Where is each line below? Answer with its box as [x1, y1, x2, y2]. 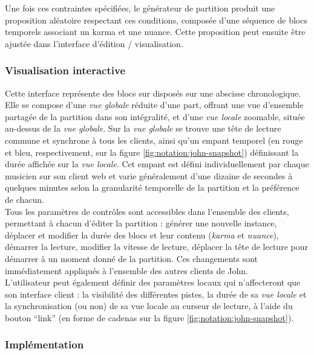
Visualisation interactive [5, 63, 126, 78]
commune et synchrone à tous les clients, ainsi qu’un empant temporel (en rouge [5, 133, 303, 146]
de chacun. [5, 193, 44, 205]
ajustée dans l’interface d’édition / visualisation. [5, 37, 183, 50]
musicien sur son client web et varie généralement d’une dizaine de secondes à [5, 169, 293, 182]
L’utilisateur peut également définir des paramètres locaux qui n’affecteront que [5, 276, 301, 289]
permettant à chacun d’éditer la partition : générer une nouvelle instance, [5, 217, 277, 229]
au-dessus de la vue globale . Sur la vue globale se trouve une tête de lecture [5, 122, 281, 135]
